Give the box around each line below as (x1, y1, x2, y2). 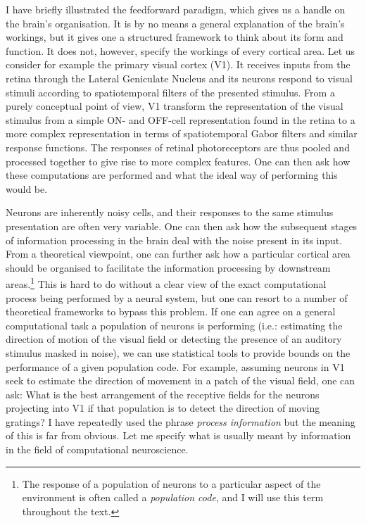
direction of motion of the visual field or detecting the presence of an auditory (6, 332, 342, 346)
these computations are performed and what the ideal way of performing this (6, 168, 338, 182)
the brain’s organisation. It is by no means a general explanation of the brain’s (6, 15, 345, 30)
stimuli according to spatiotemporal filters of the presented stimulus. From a (6, 84, 335, 99)
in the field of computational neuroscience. (6, 442, 189, 457)
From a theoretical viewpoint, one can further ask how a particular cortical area (6, 246, 351, 261)
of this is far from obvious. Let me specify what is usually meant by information (6, 428, 351, 443)
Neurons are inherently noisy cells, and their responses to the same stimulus (6, 205, 334, 220)
